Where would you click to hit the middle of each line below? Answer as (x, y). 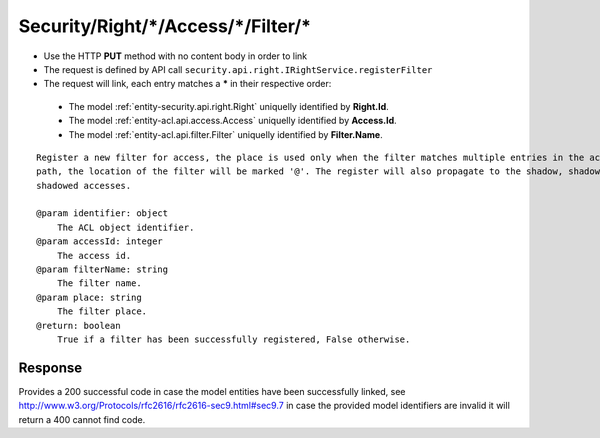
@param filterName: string (102, 269)
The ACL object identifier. (125, 227)
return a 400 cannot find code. (82, 419)
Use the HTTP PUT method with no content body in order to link (175, 56)
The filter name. (99, 283)
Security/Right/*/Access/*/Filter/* (165, 26)
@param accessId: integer (100, 241)
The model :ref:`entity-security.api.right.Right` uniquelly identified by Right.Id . (228, 106)
